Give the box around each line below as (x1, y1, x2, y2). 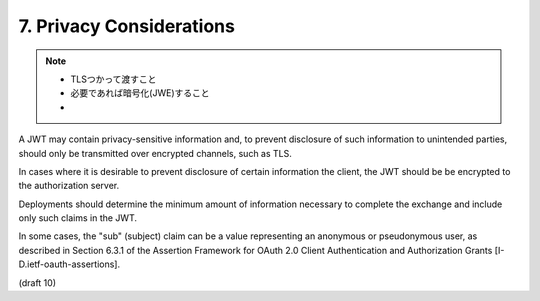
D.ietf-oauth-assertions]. (18, 258, 120, 270)
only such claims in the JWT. (18, 212, 137, 224)
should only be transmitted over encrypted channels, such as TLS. (18, 147, 292, 159)
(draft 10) (18, 276, 57, 289)
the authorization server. (18, 180, 120, 192)
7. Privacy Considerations (18, 15, 235, 37)
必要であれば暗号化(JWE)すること (70, 87, 210, 99)
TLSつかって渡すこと (70, 73, 157, 85)
